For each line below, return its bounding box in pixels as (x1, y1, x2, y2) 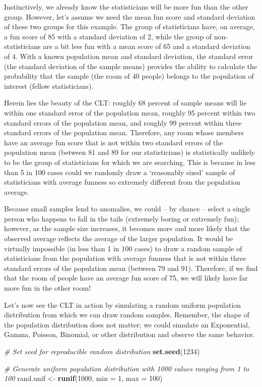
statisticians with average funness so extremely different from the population (4, 177, 240, 187)
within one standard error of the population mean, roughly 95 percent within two (4, 107, 255, 118)
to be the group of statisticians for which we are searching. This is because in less (4, 156, 255, 167)
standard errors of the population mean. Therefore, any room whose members (4, 127, 244, 138)
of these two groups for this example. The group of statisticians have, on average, (4, 21, 255, 32)
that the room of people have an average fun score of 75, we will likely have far (4, 272, 248, 283)
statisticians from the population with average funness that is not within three (4, 253, 246, 263)
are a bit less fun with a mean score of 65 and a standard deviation (43, 41, 250, 51)
